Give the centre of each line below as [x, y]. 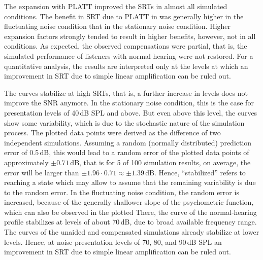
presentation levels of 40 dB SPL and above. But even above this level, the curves [131, 112]
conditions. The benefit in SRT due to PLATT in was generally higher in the [124, 16]
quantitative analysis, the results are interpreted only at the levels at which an [126, 66]
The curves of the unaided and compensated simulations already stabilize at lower [132, 232]
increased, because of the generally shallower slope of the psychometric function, [129, 202]
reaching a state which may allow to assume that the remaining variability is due [130, 182]
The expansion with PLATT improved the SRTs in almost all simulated [116, 6]
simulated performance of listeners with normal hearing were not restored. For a [129, 55]
